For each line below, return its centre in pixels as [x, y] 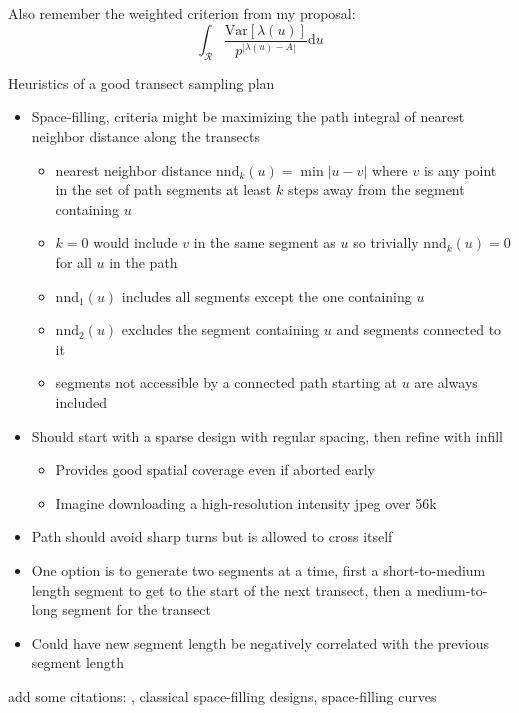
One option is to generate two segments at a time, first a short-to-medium [258, 569]
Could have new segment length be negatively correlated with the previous [260, 642]
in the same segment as [264, 242]
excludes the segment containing [220, 329]
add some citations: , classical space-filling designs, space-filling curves [222, 695]
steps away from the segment [376, 189]
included [81, 401]
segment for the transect [136, 609]
